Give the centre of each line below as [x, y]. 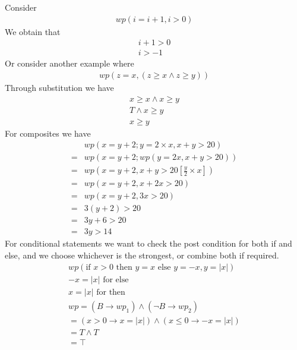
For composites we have [48, 133]
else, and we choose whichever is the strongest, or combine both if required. [142, 255]
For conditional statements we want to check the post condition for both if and [148, 243]
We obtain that [33, 31]
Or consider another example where [69, 63]
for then [111, 292]
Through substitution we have [59, 87]
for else [116, 280]
